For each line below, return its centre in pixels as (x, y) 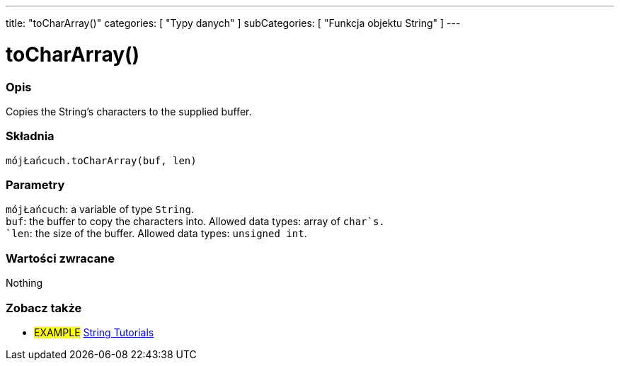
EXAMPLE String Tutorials (94, 332)
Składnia (30, 136)
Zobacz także (44, 308)
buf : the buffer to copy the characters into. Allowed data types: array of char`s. (195, 222)
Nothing (24, 283)
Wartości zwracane (60, 258)
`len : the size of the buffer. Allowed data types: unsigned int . (156, 234)
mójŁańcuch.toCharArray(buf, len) (101, 160)
